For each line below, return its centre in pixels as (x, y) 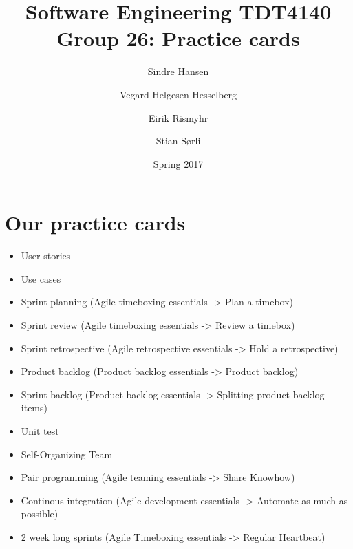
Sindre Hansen (178, 71)
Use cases (41, 278)
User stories (46, 256)
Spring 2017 (178, 163)
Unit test (40, 430)
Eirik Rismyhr (178, 117)
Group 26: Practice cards (178, 38)
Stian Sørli (178, 141)
